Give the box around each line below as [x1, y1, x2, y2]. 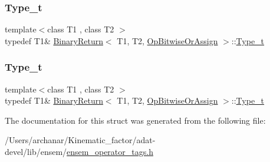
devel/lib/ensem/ [5, 146, 67, 157]
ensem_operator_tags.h [67, 146, 153, 157]
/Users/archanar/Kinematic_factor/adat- [5, 134, 156, 146]
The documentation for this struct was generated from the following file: [5, 114, 266, 126]
